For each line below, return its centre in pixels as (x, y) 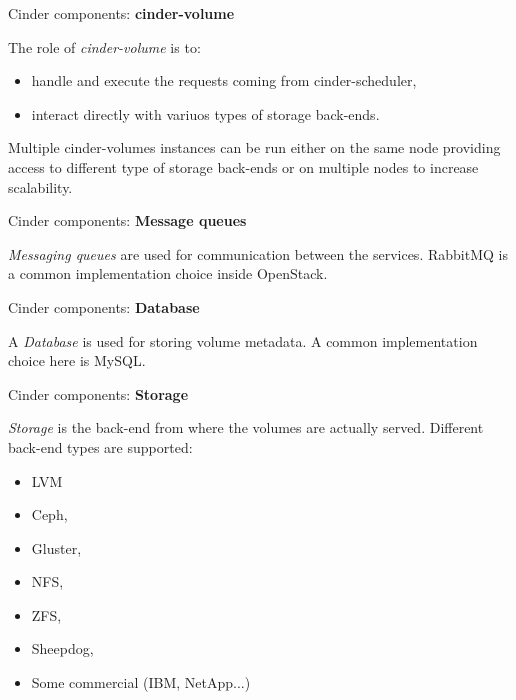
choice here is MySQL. (77, 360)
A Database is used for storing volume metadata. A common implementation (243, 340)
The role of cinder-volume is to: (104, 46)
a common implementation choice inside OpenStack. (168, 273)
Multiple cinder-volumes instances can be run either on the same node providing (254, 147)
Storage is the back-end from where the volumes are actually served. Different (246, 427)
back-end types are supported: (100, 446)
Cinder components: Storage (98, 393)
